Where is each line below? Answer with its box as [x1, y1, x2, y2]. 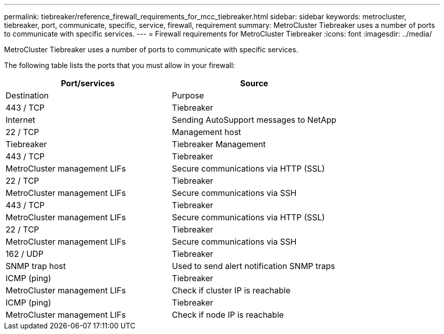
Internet [6, 115, 35, 125]
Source [240, 78, 269, 88]
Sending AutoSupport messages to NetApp [172, 115, 337, 125]
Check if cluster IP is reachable [172, 285, 291, 295]
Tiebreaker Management [172, 139, 266, 149]
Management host [172, 127, 241, 137]
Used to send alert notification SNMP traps [172, 261, 336, 271]
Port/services [61, 78, 115, 88]
